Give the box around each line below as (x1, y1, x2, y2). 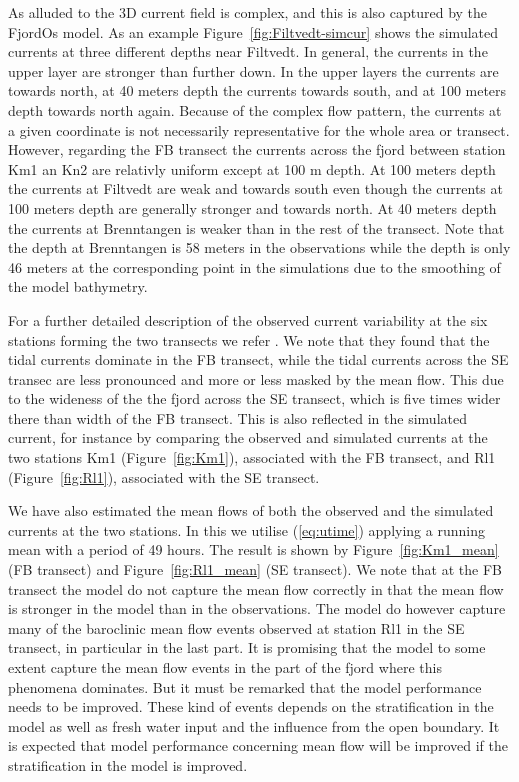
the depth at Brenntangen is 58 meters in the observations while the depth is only (8, 237, 511, 258)
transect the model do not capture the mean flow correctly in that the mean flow (8, 578, 504, 599)
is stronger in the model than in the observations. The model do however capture (8, 598, 506, 619)
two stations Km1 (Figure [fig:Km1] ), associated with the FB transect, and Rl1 (8, 447, 496, 468)
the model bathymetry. (8, 276, 148, 297)
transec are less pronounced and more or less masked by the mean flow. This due (8, 368, 504, 389)
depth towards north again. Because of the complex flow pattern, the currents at (8, 99, 502, 120)
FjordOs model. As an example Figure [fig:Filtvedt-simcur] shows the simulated (8, 21, 499, 42)
